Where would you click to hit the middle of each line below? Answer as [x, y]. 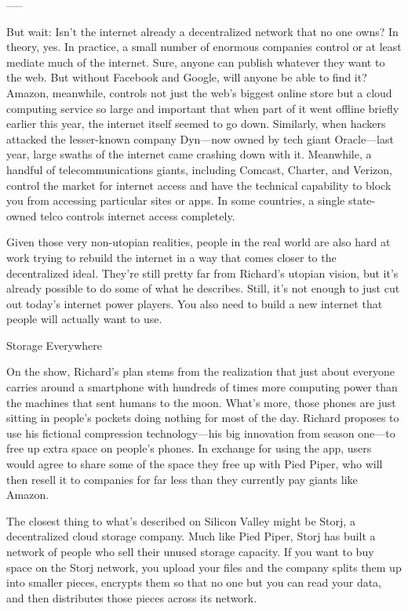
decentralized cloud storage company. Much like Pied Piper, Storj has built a [191, 536]
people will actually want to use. [84, 319]
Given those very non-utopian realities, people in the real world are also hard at [199, 242]
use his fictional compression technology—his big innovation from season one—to [201, 433]
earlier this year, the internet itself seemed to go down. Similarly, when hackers [196, 124]
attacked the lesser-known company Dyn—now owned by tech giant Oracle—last [200, 138]
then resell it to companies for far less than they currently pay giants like [182, 479]
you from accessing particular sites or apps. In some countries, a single [176, 200]
